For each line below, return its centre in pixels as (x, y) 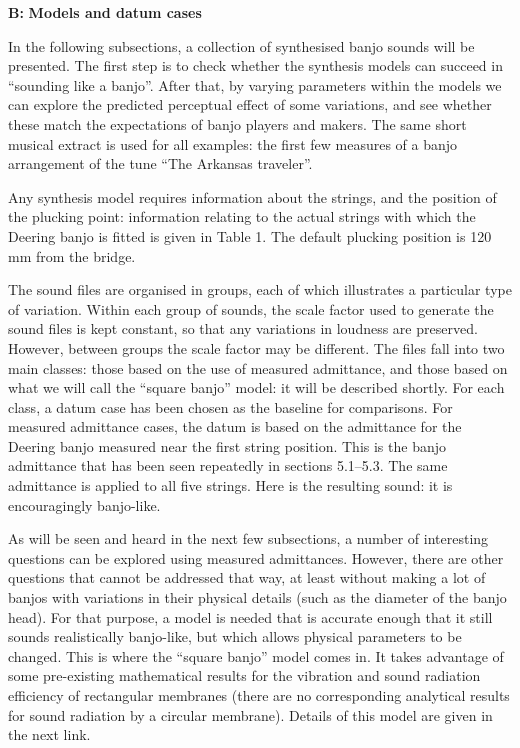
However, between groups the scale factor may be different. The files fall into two (256, 347)
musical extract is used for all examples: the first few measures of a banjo (233, 143)
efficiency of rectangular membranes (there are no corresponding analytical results (259, 695)
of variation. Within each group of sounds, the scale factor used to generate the (251, 308)
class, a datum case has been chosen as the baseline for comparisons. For (230, 406)
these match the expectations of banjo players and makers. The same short (237, 123)
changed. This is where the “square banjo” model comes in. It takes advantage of (256, 655)
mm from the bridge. (72, 255)
